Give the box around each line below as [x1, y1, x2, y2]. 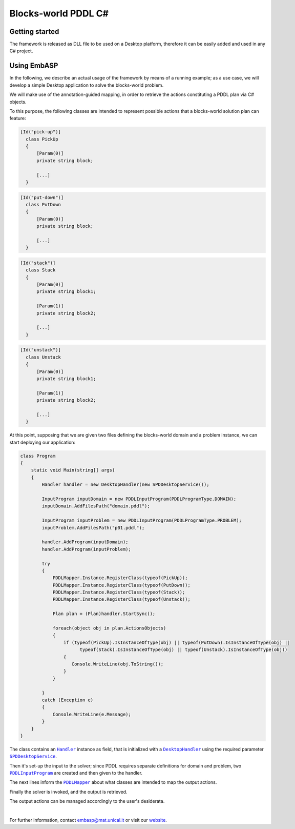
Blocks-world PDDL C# [9, 8, 109, 19]
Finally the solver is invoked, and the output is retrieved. [9, 788, 128, 795]
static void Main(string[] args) [31, 467, 115, 473]
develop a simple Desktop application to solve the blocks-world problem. [9, 82, 164, 88]
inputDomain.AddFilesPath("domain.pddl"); [41, 503, 151, 509]
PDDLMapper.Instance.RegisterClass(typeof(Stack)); [52, 589, 185, 595]
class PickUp [26, 136, 58, 142]
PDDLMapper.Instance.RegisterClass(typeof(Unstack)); [52, 597, 191, 602]
